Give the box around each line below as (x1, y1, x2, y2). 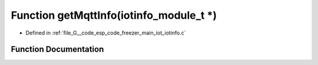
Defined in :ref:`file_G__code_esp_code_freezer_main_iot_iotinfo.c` (25, 29, 186, 36)
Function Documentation (11, 45, 104, 54)
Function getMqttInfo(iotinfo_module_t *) (11, 9, 217, 22)
